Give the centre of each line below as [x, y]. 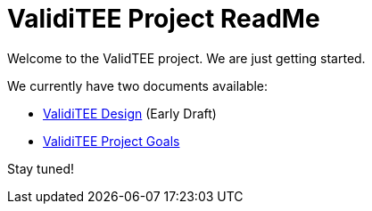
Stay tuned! [41, 168]
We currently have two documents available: [138, 85]
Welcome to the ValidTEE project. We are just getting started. [186, 58]
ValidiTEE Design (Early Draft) [130, 113]
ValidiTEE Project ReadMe [164, 19]
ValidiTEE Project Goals [112, 141]
